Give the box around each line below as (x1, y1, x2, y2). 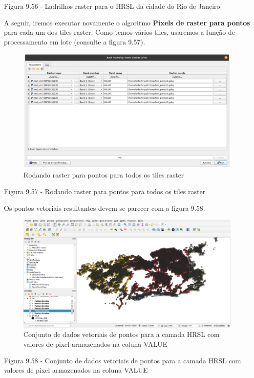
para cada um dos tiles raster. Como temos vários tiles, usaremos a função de (4, 27, 235, 37)
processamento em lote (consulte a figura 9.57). (4, 36, 145, 46)
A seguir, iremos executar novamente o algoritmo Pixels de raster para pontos (4, 17, 250, 27)
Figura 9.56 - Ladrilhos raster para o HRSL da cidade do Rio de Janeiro (4, 1, 220, 11)
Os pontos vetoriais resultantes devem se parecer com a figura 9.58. (4, 202, 205, 213)
